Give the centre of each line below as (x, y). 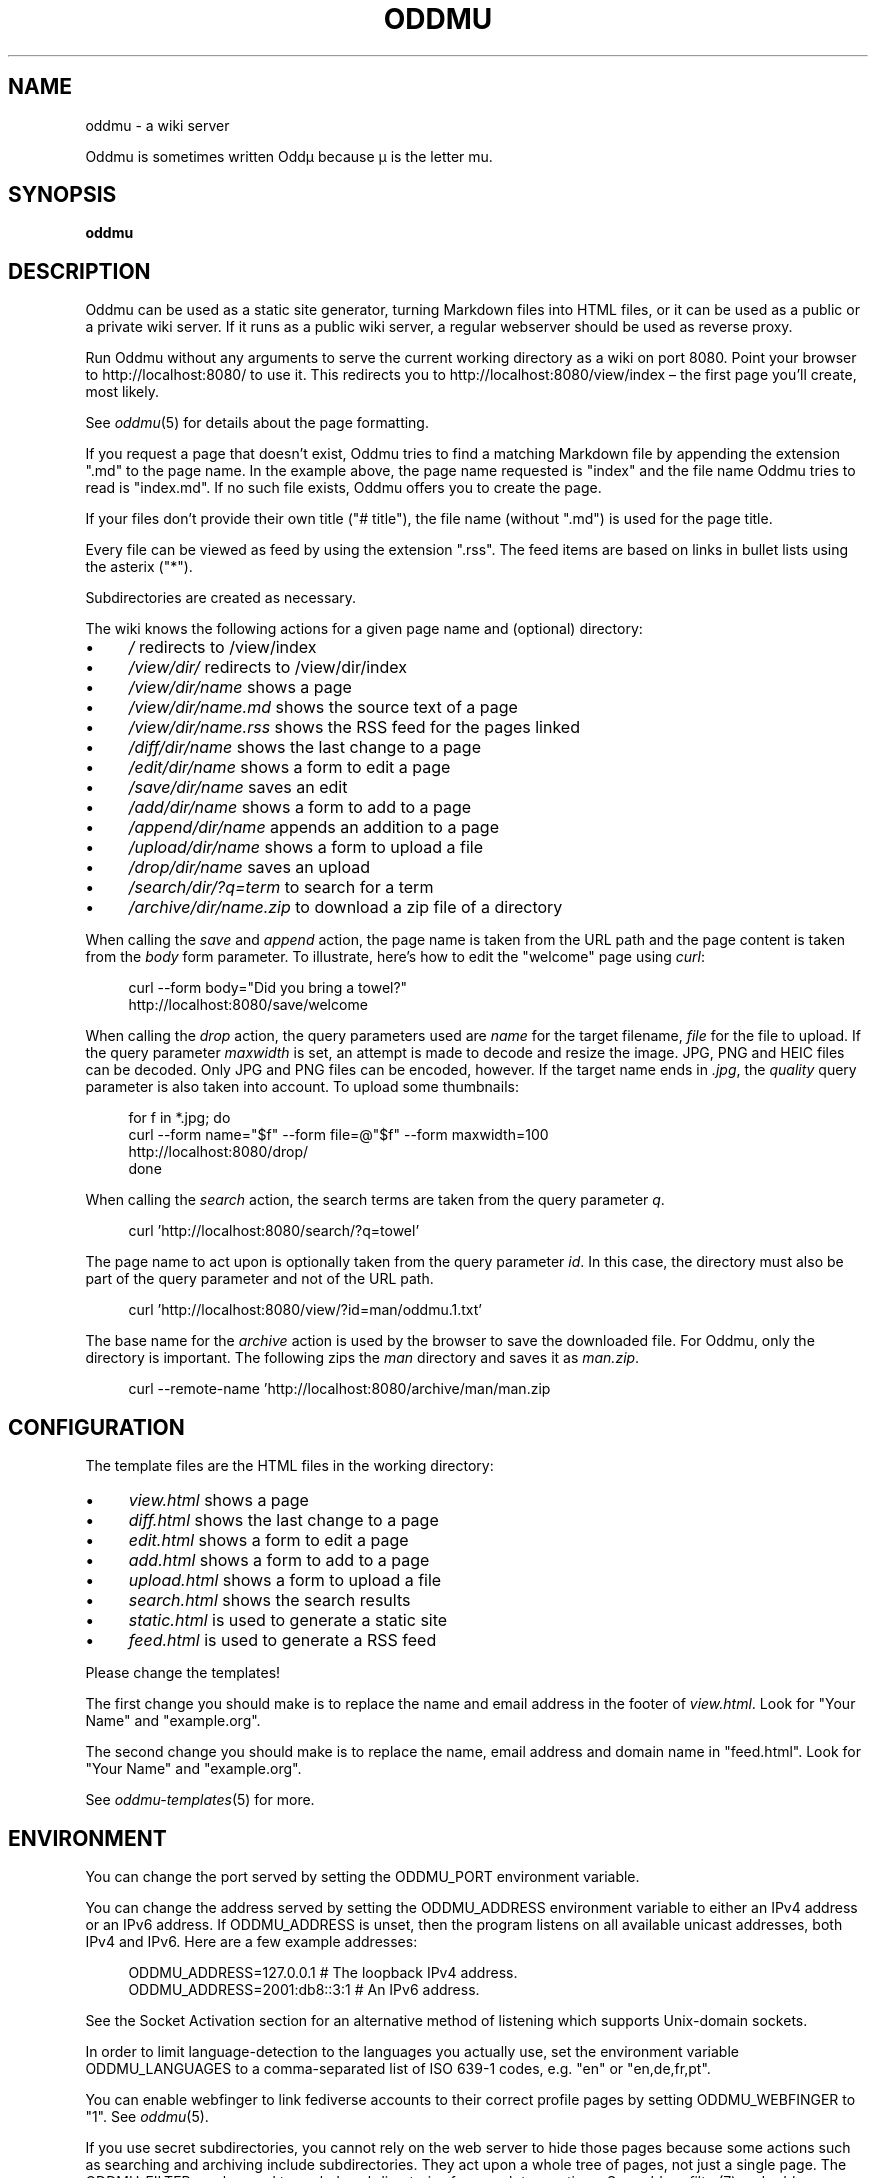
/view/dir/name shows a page (240, 687)
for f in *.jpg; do (179, 1118)
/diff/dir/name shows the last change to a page (304, 747)
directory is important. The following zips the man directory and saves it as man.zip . (362, 1358)
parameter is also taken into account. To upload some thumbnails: (302, 1087)
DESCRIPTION (79, 271)
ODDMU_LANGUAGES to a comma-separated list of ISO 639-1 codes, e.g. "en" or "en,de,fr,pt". (398, 2068)
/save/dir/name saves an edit (238, 787)
